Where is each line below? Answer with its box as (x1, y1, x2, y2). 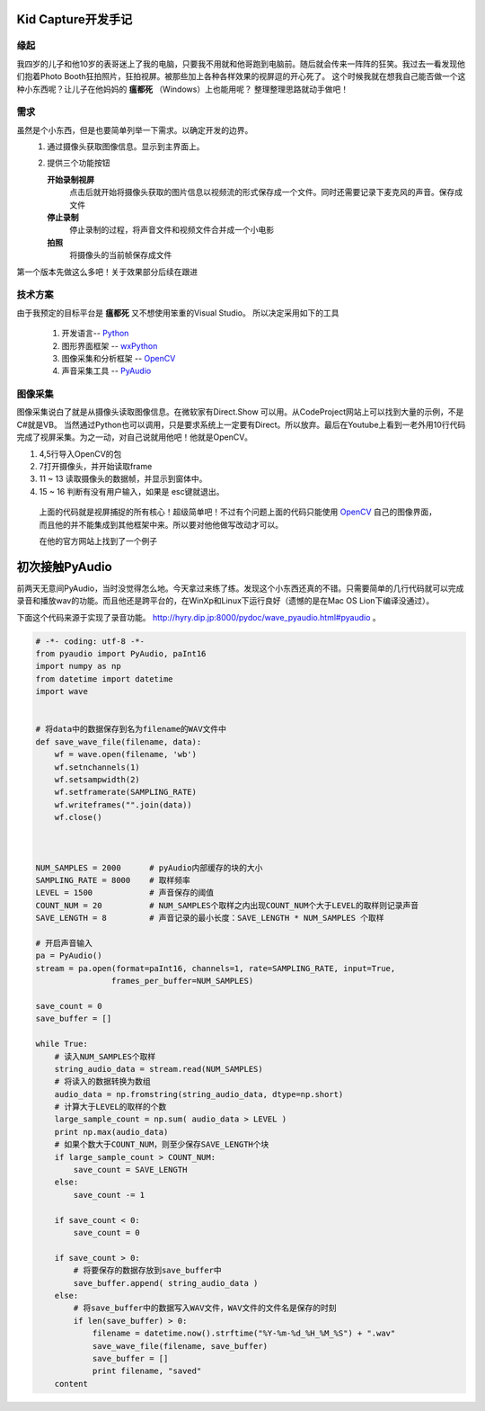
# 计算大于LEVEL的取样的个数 (54, 1102, 167, 1112)
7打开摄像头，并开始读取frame (39, 461, 153, 471)
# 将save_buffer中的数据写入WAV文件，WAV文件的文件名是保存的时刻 (73, 1303, 337, 1313)
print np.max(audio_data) (54, 1127, 169, 1137)
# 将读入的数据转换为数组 (54, 1076, 152, 1087)
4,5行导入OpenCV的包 (39, 448, 122, 459)
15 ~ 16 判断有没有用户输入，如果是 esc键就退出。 (39, 486, 225, 496)
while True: (35, 1039, 89, 1049)
